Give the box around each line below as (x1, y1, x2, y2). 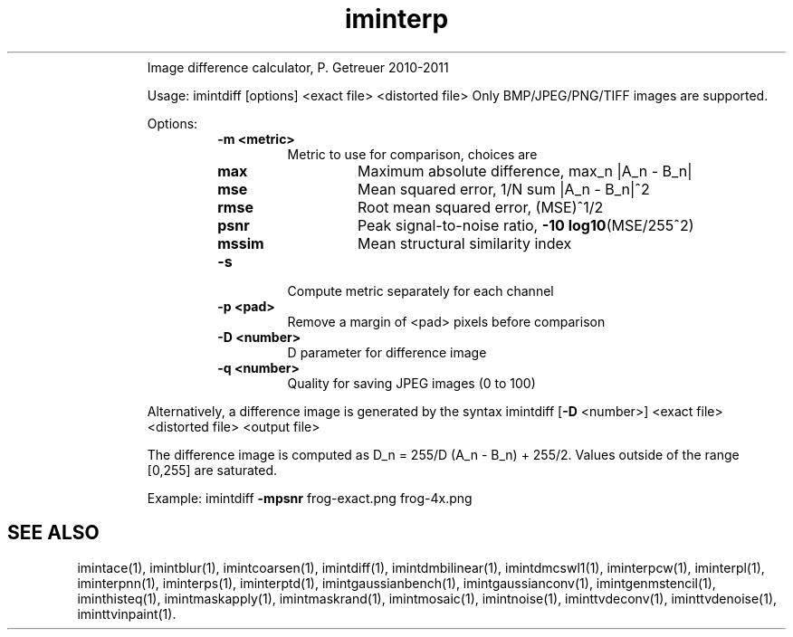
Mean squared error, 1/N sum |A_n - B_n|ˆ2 (357, 179, 650, 198)
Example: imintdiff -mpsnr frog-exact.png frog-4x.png (147, 490, 473, 506)
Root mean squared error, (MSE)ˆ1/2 (357, 197, 604, 216)
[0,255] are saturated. (147, 461, 278, 478)
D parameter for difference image (287, 344, 487, 360)
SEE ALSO (7, 521, 100, 545)
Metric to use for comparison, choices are (287, 146, 538, 162)
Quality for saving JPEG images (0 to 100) (287, 375, 536, 391)
